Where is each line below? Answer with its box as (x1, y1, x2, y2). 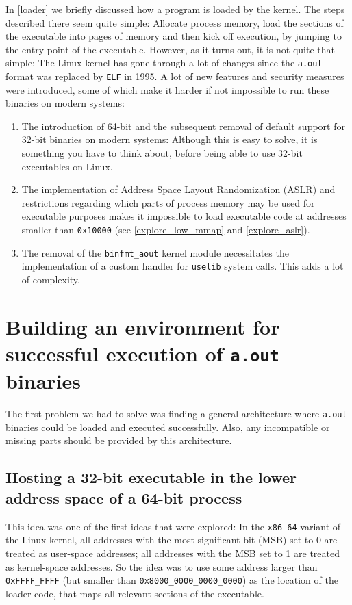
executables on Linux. (21, 159, 113, 173)
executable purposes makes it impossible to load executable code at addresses (21, 209, 347, 223)
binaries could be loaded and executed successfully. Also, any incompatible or (5, 420, 330, 434)
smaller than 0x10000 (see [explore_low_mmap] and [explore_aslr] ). (21, 222, 310, 237)
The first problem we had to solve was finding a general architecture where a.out (5, 407, 347, 421)
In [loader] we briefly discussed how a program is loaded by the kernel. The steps (5, 2, 345, 16)
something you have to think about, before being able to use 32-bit (21, 146, 303, 160)
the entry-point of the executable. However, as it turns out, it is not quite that (5, 42, 336, 56)
